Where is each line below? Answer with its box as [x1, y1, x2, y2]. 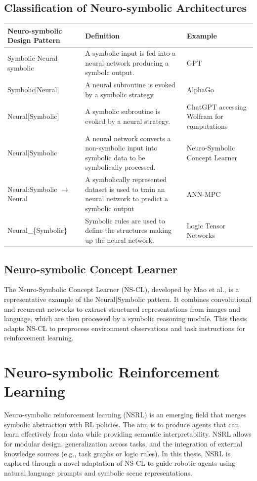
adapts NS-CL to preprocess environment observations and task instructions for [4, 323, 245, 333]
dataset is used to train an [85, 184, 165, 194]
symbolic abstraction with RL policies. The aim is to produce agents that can [4, 419, 239, 429]
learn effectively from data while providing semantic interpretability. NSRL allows [4, 429, 252, 439]
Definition [85, 30, 120, 40]
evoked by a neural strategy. [85, 116, 171, 126]
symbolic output [85, 203, 134, 214]
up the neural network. [85, 235, 154, 245]
